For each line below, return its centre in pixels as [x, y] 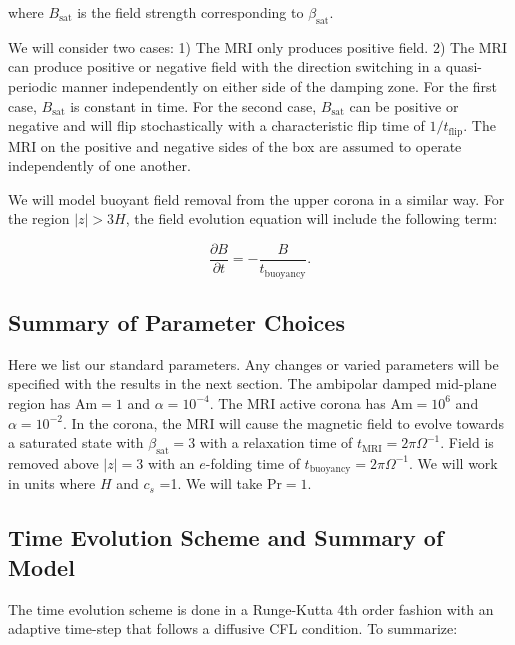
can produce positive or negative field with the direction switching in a [225, 66]
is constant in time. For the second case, [193, 105]
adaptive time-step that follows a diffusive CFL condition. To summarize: [233, 628]
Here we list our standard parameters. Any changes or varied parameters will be [253, 363]
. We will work [453, 462]
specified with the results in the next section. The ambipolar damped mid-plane [252, 383]
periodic [33, 85]
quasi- [464, 66]
